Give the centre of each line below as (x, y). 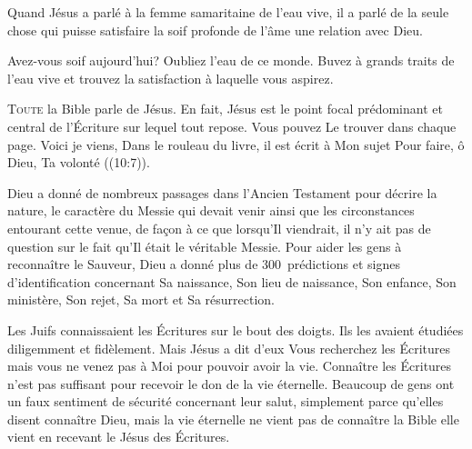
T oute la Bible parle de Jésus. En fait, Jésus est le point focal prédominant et (225, 109)
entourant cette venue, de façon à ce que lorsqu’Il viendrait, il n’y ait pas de (219, 228)
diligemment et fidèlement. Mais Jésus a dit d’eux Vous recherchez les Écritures (229, 348)
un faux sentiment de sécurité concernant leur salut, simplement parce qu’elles (226, 401)
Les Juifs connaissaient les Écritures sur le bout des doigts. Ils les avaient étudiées (236, 329)
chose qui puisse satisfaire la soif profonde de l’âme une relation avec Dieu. (215, 30)
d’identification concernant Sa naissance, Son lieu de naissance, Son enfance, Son (232, 281)
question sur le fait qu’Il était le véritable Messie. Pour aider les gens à (205, 246)
